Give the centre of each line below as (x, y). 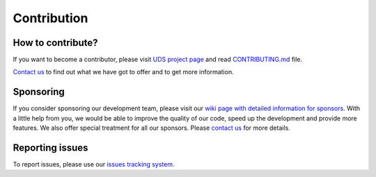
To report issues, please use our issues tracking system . (94, 165)
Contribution (50, 18)
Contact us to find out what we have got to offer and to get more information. (123, 72)
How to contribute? (55, 43)
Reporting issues (50, 147)
